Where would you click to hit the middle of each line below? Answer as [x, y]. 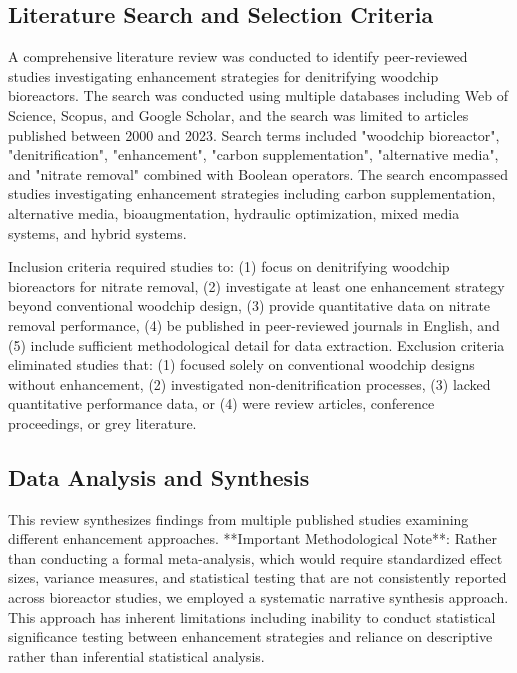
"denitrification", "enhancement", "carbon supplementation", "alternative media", [253, 154]
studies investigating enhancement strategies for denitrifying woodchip [223, 75]
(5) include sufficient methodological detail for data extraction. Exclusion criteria [256, 344]
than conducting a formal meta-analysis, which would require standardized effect [255, 557]
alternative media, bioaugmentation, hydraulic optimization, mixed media [234, 212]
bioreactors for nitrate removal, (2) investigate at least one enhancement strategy [256, 285]
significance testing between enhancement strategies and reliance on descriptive [250, 636]
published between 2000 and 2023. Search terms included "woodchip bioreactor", [254, 134]
